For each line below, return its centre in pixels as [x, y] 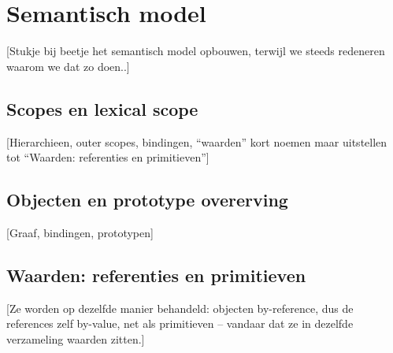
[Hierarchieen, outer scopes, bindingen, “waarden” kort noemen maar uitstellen [197, 141]
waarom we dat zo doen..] [68, 66]
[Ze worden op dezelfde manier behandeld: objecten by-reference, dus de [180, 308]
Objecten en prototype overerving [147, 200]
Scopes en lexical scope [102, 108]
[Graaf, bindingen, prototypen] [80, 232]
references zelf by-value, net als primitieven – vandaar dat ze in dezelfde [180, 323]
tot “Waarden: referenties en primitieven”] [108, 157]
